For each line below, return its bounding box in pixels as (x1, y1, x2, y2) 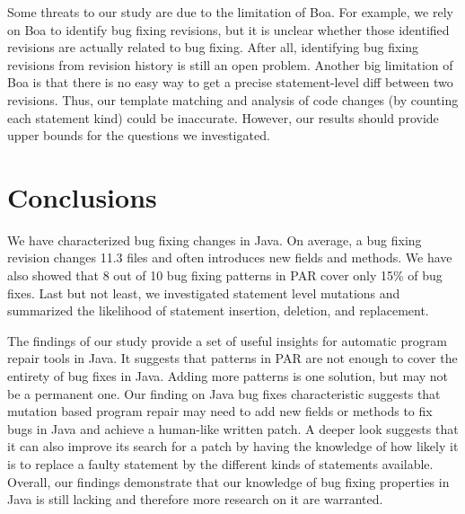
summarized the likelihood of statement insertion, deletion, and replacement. (7, 301, 429, 320)
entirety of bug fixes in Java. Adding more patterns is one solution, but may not (7, 367, 449, 385)
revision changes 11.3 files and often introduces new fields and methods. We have (7, 248, 452, 267)
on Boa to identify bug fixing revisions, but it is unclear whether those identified (7, 20, 450, 39)
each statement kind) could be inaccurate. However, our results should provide (7, 108, 439, 127)
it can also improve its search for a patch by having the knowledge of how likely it (7, 437, 459, 456)
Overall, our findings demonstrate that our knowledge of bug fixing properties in (7, 472, 450, 491)
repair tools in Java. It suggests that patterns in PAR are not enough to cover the (7, 349, 458, 368)
